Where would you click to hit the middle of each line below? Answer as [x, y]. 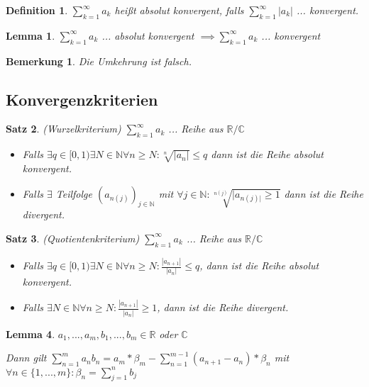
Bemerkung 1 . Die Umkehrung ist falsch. [99, 61]
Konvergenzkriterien [82, 99]
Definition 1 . [37, 10]
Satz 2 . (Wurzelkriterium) [64, 129]
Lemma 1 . [31, 35]
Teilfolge [74, 193]
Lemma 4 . [31, 333]
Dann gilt [26, 358]
